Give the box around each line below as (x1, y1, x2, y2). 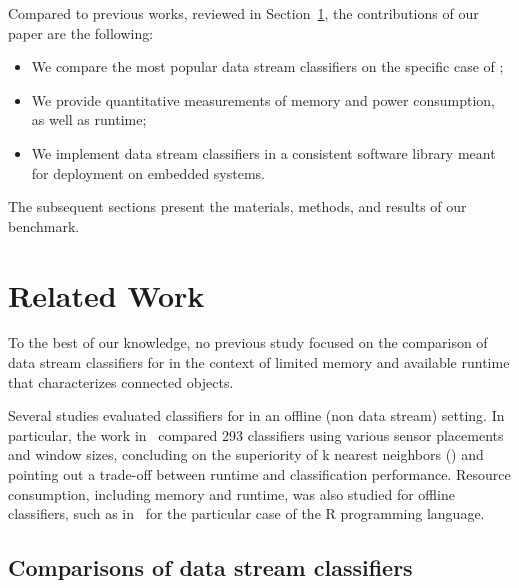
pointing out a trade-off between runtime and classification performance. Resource (8, 464, 511, 485)
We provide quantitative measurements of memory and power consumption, (31, 89, 495, 110)
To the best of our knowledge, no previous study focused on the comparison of (8, 332, 488, 353)
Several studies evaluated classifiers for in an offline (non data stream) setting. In (8, 405, 505, 426)
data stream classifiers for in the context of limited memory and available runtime (8, 352, 510, 373)
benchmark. (8, 215, 80, 236)
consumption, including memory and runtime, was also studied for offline (8, 483, 455, 504)
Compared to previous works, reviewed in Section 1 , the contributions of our (8, 3, 479, 23)
